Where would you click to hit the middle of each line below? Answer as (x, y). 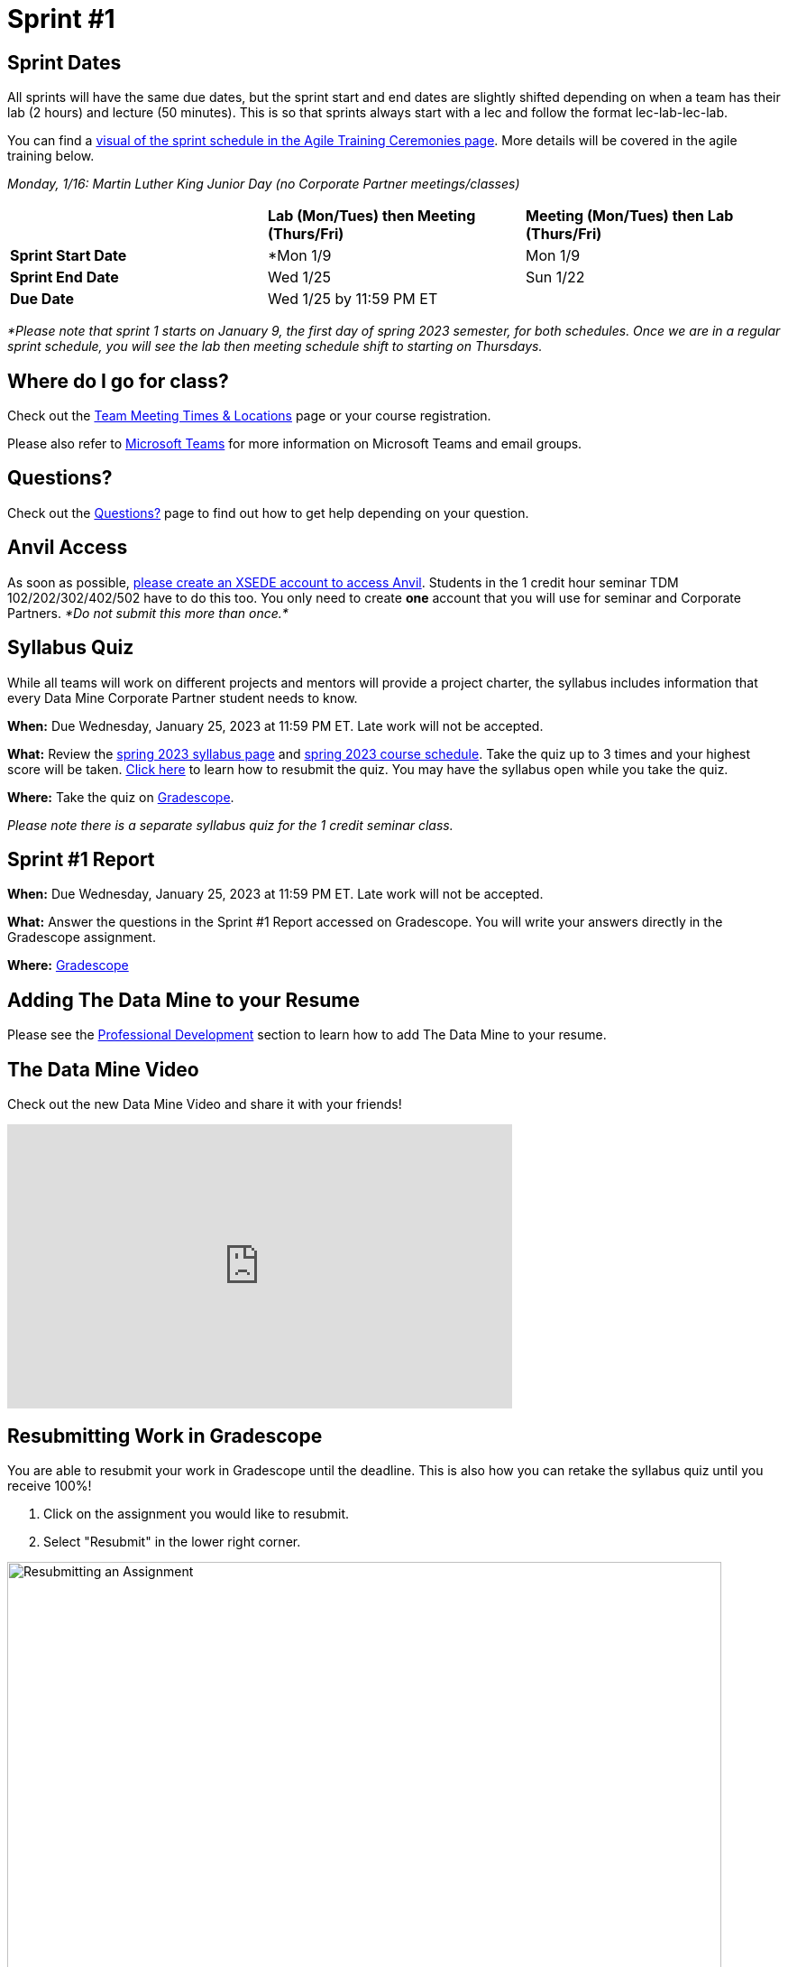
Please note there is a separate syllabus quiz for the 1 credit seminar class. (230, 825)
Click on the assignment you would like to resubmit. (197, 1513)
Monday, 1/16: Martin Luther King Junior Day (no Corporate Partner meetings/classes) (264, 184)
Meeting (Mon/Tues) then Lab (629, 216)
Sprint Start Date (69, 256)
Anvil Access (68, 548)
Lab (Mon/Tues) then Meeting (371, 216)
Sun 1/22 (555, 277)
